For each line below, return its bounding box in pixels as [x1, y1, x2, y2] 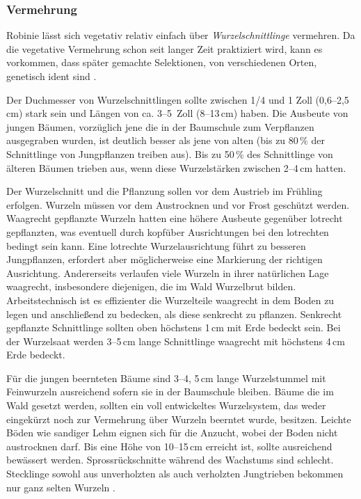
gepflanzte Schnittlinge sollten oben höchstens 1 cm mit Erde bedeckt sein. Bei [6, 320, 341, 335]
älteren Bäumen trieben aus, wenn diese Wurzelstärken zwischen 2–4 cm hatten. [6, 160, 346, 175]
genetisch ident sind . [6, 69, 97, 83]
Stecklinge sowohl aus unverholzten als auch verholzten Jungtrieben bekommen [6, 466, 344, 481]
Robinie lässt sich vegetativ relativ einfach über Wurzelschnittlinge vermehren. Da [6, 28, 355, 42]
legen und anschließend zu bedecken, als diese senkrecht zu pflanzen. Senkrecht [6, 306, 342, 321]
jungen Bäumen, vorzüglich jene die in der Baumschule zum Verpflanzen [6, 119, 314, 134]
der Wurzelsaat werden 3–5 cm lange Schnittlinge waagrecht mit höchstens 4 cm [6, 333, 345, 348]
